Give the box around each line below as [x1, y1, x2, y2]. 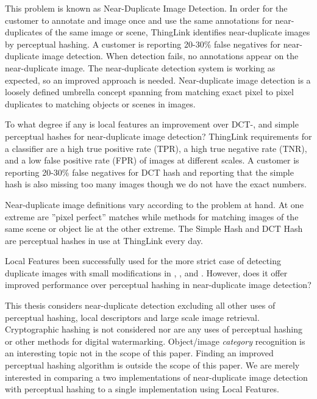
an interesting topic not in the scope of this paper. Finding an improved [5, 347, 274, 359]
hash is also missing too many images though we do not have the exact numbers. [5, 178, 307, 190]
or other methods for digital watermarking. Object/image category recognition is [5, 334, 305, 347]
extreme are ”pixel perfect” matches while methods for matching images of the [5, 210, 299, 223]
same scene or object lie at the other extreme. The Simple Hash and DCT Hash [5, 222, 303, 235]
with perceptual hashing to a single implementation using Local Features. [5, 383, 279, 395]
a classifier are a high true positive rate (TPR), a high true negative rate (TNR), [5, 142, 307, 154]
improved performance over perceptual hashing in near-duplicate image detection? [5, 278, 312, 291]
